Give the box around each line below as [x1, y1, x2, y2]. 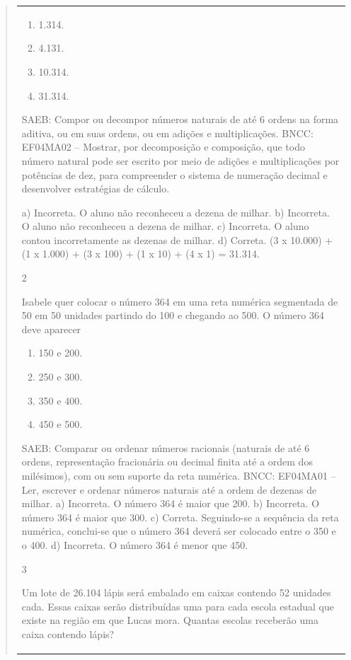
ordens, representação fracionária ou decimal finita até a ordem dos [21, 454, 313, 469]
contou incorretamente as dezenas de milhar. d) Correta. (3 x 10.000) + [21, 232, 333, 247]
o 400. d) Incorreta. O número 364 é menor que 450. [21, 537, 248, 552]
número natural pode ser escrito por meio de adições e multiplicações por [21, 153, 340, 168]
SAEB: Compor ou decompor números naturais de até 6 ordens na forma [21, 112, 339, 127]
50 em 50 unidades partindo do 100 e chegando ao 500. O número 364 [21, 308, 324, 323]
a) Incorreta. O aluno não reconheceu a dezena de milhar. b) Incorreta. [21, 204, 330, 219]
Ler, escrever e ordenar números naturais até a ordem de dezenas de [21, 482, 317, 497]
